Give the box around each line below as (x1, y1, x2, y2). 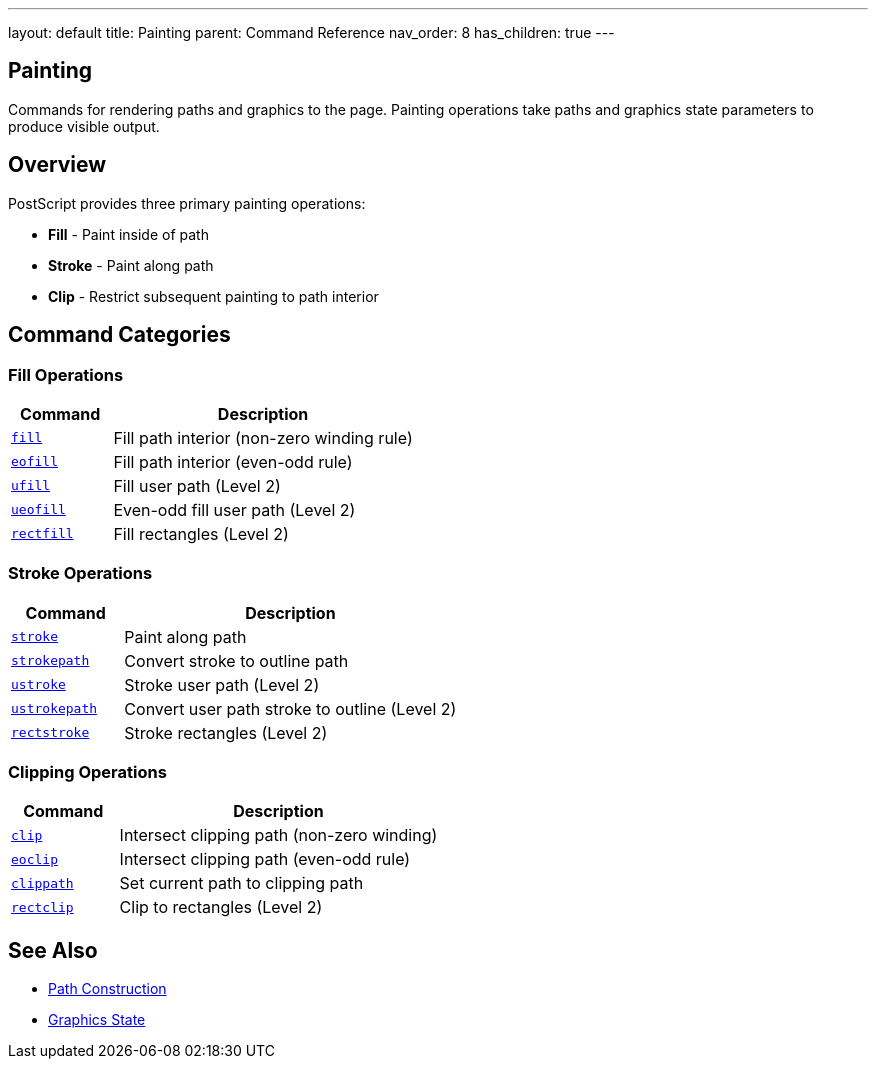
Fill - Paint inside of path (48, 225, 209, 243)
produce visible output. (8, 117, 160, 135)
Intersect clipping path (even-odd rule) (119, 849, 411, 870)
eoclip (11, 851, 58, 867)
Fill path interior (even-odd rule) (113, 451, 353, 472)
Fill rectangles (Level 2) (113, 523, 289, 544)
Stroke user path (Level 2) (124, 674, 320, 695)
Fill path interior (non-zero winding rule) (113, 427, 413, 448)
